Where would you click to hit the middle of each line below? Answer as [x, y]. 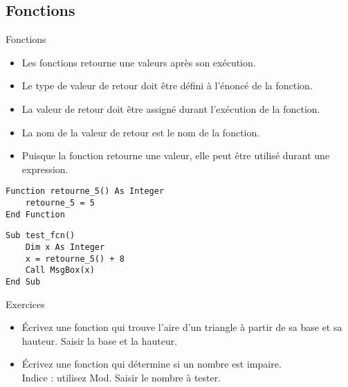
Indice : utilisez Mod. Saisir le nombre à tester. [121, 377]
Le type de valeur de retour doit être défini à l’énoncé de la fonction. [167, 85]
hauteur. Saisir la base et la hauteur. [100, 340]
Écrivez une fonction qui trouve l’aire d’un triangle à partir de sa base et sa [182, 327]
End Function [35, 214]
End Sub [23, 281]
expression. [45, 169]
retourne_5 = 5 [60, 203]
